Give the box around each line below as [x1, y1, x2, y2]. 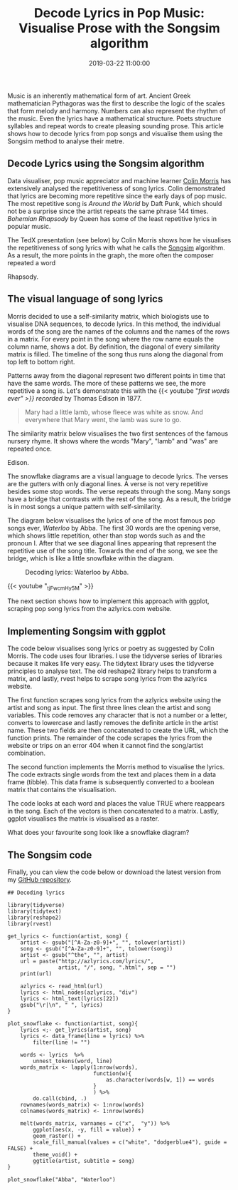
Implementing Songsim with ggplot [7, 625, 166, 637]
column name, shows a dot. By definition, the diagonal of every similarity [7, 342, 220, 351]
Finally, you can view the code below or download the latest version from [7, 868, 222, 876]
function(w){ [93, 1070, 132, 1077]
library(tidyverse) [7, 901, 65, 908]
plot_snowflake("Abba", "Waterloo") [7, 1176, 116, 1183]
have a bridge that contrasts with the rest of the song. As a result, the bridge [7, 494, 232, 503]
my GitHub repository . [7, 875, 72, 883]
